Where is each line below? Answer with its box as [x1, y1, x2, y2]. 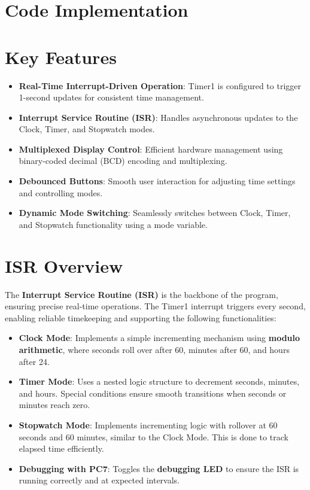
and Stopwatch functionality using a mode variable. [19, 218, 208, 230]
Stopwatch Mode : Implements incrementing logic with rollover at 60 [19, 418, 278, 431]
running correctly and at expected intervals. [19, 474, 180, 486]
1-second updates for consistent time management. [19, 91, 204, 104]
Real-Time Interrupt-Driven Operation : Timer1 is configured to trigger [19, 79, 302, 92]
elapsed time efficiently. [19, 442, 104, 455]
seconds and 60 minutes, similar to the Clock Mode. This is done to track [19, 430, 288, 443]
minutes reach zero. [19, 398, 90, 411]
